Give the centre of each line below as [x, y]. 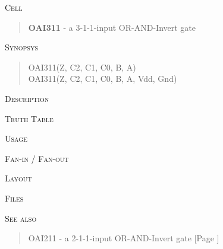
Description [27, 98]
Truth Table [29, 118]
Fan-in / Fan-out [37, 158]
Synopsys [21, 47]
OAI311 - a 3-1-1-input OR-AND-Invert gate [112, 27]
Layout [18, 178]
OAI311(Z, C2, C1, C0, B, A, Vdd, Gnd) [103, 79]
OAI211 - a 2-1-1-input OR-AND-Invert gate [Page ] [124, 238]
